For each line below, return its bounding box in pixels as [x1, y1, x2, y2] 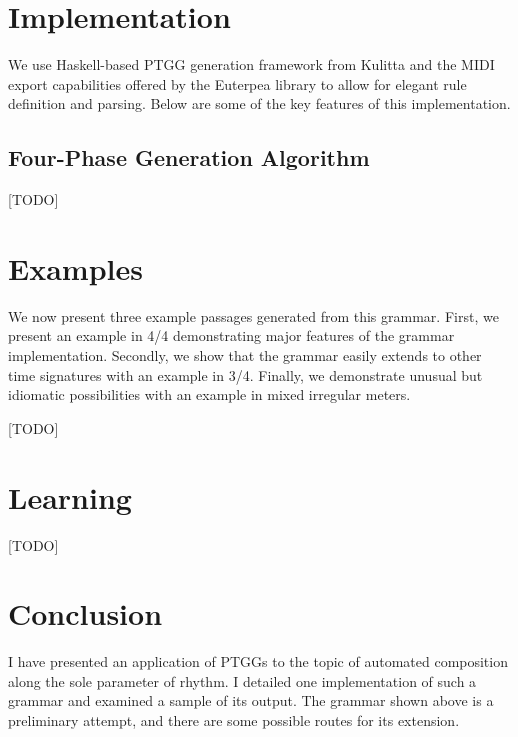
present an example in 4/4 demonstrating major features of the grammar [8, 325, 455, 346]
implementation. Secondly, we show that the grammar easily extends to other [8, 345, 482, 366]
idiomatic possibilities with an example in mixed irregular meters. [8, 384, 411, 405]
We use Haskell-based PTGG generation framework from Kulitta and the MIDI [8, 54, 495, 75]
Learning [8, 476, 132, 517]
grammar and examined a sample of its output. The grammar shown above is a [8, 690, 494, 711]
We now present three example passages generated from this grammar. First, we [8, 305, 499, 326]
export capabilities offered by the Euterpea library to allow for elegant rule [8, 73, 467, 94]
